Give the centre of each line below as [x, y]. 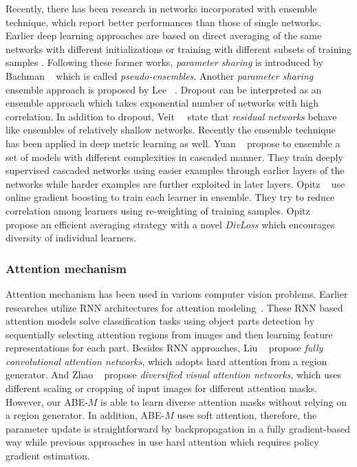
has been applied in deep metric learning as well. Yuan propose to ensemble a [173, 143]
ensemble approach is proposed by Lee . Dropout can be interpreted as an [164, 89]
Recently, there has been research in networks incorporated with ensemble [161, 8]
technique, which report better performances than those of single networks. [164, 22]
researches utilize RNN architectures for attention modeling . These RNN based [174, 307]
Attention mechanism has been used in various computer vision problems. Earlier [177, 293]
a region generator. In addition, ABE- [85, 415]
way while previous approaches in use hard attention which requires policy [162, 442]
